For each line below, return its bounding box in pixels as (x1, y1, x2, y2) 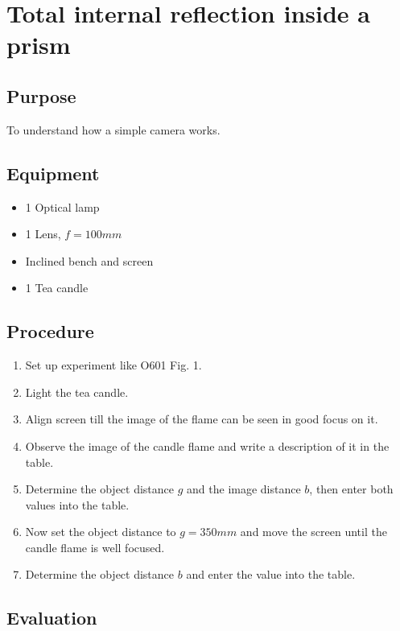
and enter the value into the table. (186, 566, 356, 583)
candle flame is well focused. (25, 538, 165, 555)
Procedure (6, 319, 94, 344)
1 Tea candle (25, 279, 89, 296)
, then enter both (309, 480, 394, 497)
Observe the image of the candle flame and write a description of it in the (25, 437, 390, 454)
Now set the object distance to (25, 523, 176, 540)
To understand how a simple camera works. (6, 121, 221, 138)
